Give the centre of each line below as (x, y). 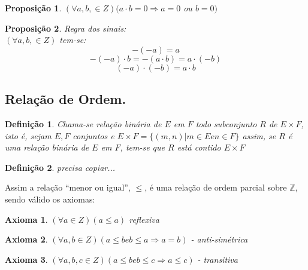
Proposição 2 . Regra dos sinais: (66, 28)
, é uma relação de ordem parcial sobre (216, 187)
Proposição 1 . (33, 8)
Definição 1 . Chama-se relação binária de (83, 123)
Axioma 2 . (26, 239)
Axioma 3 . (26, 259)
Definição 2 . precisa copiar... (60, 167)
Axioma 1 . (26, 219)
